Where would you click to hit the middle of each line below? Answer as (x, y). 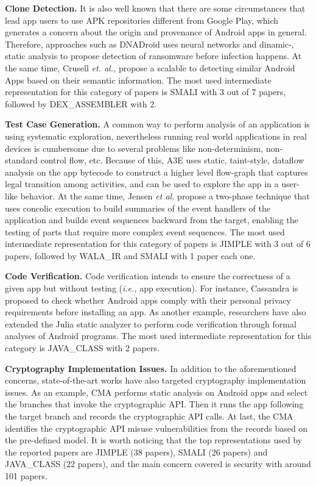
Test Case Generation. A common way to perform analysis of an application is (157, 124)
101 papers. (26, 475)
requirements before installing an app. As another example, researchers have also (156, 312)
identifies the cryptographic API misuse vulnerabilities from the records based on (156, 428)
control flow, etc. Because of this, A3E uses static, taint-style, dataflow (172, 160)
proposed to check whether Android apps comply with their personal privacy (148, 300)
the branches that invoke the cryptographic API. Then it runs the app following (154, 404)
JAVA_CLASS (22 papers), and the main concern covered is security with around (158, 464)
